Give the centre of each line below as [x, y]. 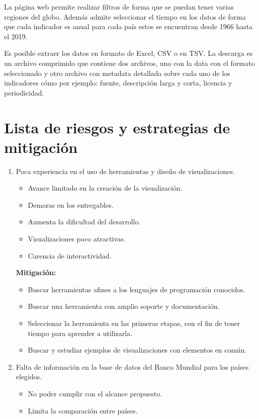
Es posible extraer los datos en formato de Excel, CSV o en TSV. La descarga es [128, 53]
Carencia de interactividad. [70, 255]
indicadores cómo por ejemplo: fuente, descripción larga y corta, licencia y [118, 83]
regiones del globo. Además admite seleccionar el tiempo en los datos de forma [125, 16]
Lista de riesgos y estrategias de [117, 127]
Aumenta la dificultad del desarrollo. [84, 222]
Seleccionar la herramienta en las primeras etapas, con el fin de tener [134, 323]
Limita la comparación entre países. [83, 410]
